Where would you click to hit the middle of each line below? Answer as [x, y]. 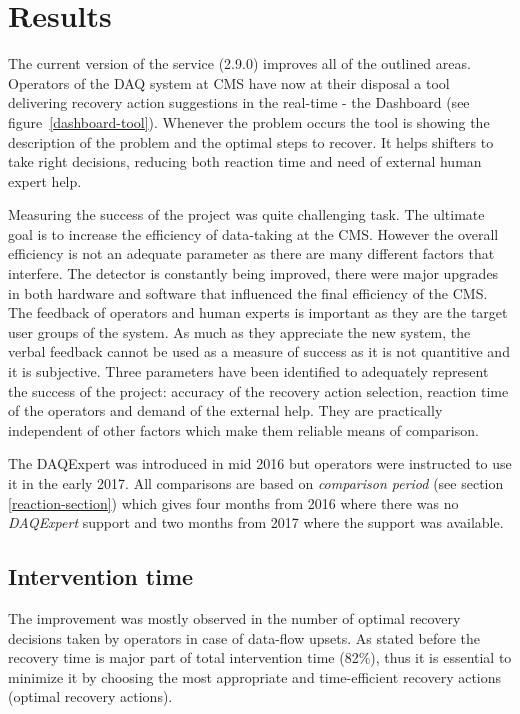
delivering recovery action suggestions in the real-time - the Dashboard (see [239, 102]
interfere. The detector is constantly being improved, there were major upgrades [253, 273]
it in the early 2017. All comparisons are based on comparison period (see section [256, 483]
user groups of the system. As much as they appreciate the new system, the [239, 331]
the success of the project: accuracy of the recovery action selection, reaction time [258, 390]
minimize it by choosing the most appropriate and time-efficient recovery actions [255, 676]
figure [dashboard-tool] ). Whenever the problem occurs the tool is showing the [249, 121]
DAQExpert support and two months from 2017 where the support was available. [256, 522]
